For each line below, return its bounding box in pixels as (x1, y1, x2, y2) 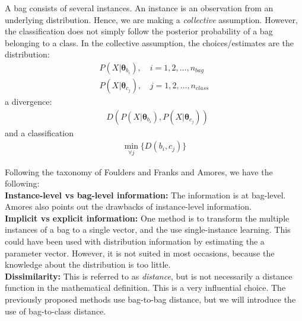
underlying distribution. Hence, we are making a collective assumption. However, (5, 13, 298, 25)
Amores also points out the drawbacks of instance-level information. (5, 200, 252, 213)
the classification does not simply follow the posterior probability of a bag (5, 25, 273, 37)
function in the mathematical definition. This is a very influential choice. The (5, 281, 286, 294)
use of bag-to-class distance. (5, 304, 106, 317)
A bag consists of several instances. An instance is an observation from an (5, 2, 274, 14)
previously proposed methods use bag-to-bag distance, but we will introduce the (5, 293, 296, 306)
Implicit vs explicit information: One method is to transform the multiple (5, 211, 290, 224)
